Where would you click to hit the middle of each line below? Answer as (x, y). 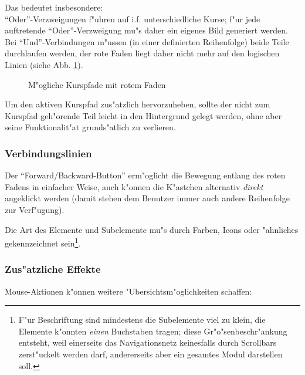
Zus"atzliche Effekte (53, 269)
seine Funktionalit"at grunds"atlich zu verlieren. (90, 127)
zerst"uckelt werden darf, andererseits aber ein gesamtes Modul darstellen (150, 354)
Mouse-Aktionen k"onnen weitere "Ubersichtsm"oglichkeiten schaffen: (128, 291)
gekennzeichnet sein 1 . (43, 242)
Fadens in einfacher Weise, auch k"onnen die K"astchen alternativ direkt (134, 186)
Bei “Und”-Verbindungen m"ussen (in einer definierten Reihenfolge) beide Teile (147, 41)
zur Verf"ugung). (35, 209)
